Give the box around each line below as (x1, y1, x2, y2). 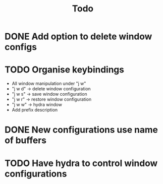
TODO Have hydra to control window (4, 157, 158, 169)
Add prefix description (11, 107, 58, 113)
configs (4, 42, 37, 53)
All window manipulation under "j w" (11, 80, 86, 87)
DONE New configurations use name (4, 124, 158, 135)
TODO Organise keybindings (4, 64, 124, 75)
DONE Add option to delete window (4, 31, 152, 42)
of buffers (4, 135, 47, 146)
